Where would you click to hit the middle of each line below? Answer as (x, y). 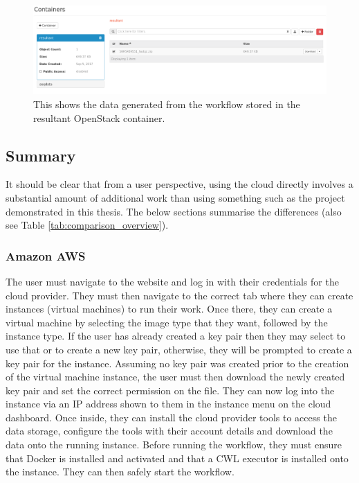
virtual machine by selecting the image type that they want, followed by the (167, 322)
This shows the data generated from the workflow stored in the (167, 104)
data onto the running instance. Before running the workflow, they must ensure (174, 445)
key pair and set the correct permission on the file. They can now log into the (170, 390)
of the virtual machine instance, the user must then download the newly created (175, 377)
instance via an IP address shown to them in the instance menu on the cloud (168, 404)
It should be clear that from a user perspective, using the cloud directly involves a (179, 184)
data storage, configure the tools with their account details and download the (169, 431)
